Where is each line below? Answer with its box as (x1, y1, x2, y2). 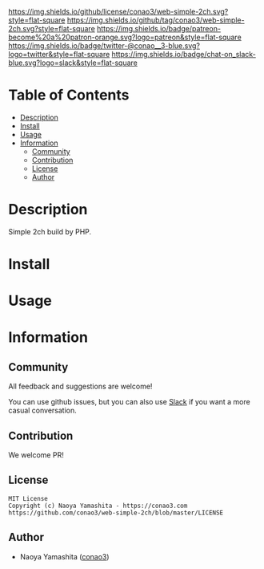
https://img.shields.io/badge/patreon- (97, 24, 222, 33)
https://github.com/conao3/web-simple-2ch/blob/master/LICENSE (8, 509, 224, 517)
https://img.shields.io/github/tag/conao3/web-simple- (66, 15, 246, 25)
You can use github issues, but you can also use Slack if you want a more (8, 397, 250, 407)
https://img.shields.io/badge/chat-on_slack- (111, 50, 256, 59)
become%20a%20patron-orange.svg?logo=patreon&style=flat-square (8, 32, 242, 42)
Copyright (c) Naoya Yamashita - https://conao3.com (8, 502, 188, 510)
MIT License (8, 494, 48, 502)
